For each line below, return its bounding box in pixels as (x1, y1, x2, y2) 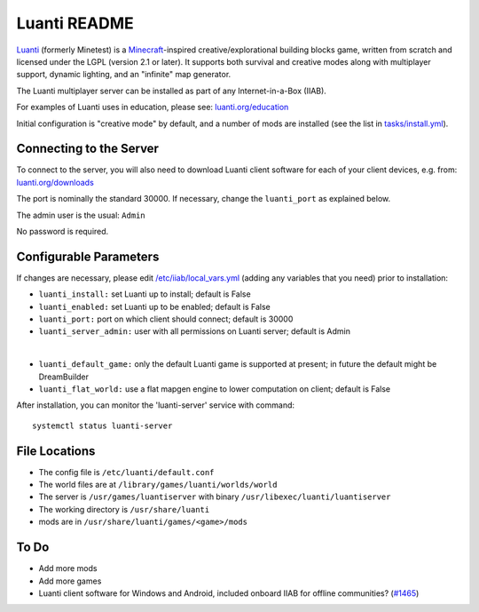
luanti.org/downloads (16, 177, 95, 187)
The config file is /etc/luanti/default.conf (38, 466, 215, 477)
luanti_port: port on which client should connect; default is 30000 (38, 314, 294, 324)
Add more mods (38, 563, 98, 574)
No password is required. (16, 226, 109, 236)
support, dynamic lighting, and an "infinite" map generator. (16, 69, 232, 80)
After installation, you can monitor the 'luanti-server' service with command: (16, 400, 295, 410)
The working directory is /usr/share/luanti (38, 504, 210, 514)
